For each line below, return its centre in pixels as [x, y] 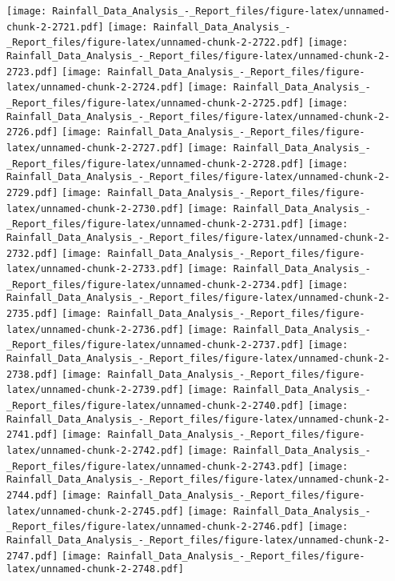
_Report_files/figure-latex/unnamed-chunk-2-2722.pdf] [156, 43]
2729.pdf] [32, 192]
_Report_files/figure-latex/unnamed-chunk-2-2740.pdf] [156, 406]
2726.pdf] [32, 132]
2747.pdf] [32, 556]
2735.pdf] [32, 314]
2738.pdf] [32, 374]
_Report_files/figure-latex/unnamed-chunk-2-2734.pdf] [156, 284]
